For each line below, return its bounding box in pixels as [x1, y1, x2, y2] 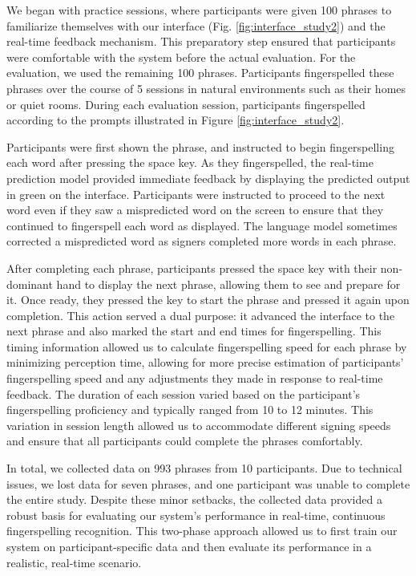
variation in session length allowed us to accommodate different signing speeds [6, 416, 391, 433]
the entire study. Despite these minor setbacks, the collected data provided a [6, 491, 382, 508]
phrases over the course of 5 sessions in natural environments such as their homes [6, 79, 406, 96]
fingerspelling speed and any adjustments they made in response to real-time [6, 370, 383, 387]
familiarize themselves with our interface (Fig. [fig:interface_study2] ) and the [6, 17, 386, 34]
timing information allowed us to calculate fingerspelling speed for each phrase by [6, 338, 407, 355]
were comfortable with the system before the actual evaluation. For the [6, 48, 356, 65]
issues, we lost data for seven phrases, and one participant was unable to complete [6, 475, 410, 492]
